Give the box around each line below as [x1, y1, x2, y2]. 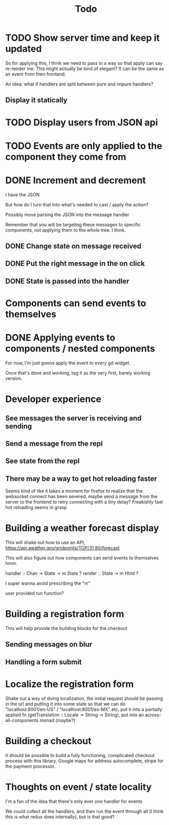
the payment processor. [5, 763, 56, 769]
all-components [5, 717, 39, 723]
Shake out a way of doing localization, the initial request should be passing [5, 695, 163, 701]
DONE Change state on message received [5, 242, 142, 251]
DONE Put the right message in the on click [5, 259, 145, 268]
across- [145, 711, 161, 718]
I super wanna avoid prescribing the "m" [5, 580, 91, 587]
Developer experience [5, 393, 101, 405]
